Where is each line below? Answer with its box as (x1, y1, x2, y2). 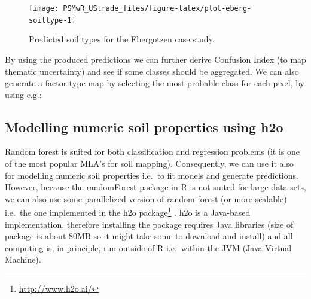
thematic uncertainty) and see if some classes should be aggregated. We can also (5, 65, 299, 77)
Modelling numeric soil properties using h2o (5, 117, 283, 136)
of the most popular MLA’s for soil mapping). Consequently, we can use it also (5, 157, 294, 170)
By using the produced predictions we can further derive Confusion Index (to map (5, 53, 306, 65)
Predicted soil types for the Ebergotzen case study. (29, 33, 215, 45)
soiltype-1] (29, 16, 76, 25)
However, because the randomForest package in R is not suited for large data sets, (5, 181, 306, 193)
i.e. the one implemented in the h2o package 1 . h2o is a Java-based (5, 205, 251, 219)
